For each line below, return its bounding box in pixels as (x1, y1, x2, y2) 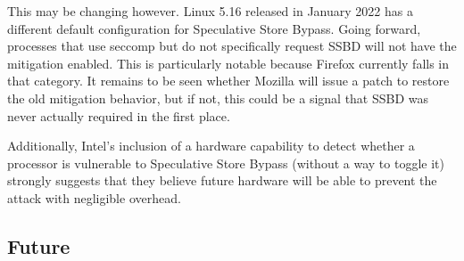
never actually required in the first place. (7, 106, 230, 125)
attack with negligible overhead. (7, 188, 181, 207)
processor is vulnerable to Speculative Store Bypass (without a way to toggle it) (7, 153, 444, 172)
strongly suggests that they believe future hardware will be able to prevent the (7, 171, 437, 190)
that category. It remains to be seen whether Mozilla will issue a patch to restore (7, 71, 450, 90)
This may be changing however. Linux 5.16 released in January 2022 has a (7, 2, 413, 20)
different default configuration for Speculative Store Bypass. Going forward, (7, 19, 421, 37)
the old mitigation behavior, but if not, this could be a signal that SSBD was (7, 88, 429, 107)
